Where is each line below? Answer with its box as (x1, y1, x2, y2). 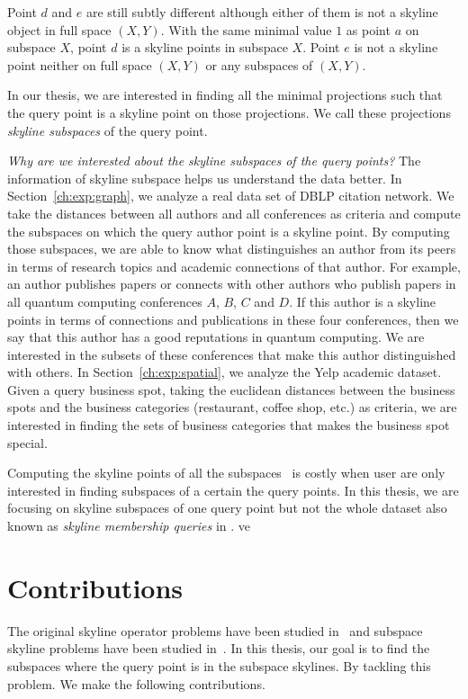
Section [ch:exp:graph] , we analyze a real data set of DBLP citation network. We (7, 186, 454, 205)
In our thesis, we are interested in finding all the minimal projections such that (7, 85, 443, 104)
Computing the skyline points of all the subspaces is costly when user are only (7, 463, 445, 482)
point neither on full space (7, 55, 152, 74)
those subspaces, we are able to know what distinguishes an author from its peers (7, 239, 456, 258)
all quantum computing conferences (7, 291, 202, 310)
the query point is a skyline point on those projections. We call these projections (7, 103, 451, 121)
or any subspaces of (205, 55, 313, 74)
